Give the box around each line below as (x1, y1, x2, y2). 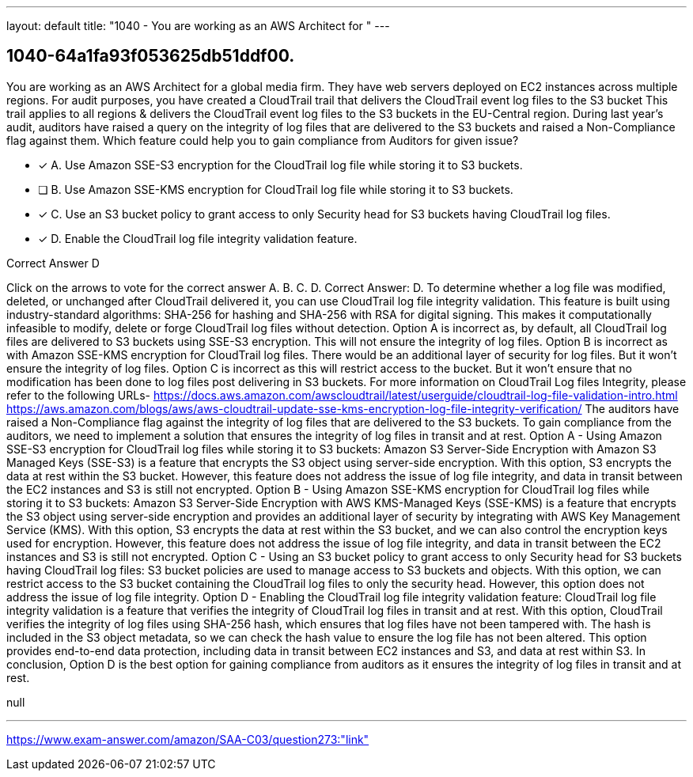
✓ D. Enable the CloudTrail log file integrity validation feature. (38, 231, 358, 245)
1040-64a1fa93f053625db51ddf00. (6, 46, 295, 66)
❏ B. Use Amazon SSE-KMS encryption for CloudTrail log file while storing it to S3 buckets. (38, 182, 513, 196)
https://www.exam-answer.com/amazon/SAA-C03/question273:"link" (6, 732, 369, 746)
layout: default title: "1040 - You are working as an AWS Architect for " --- (6, 19, 390, 32)
